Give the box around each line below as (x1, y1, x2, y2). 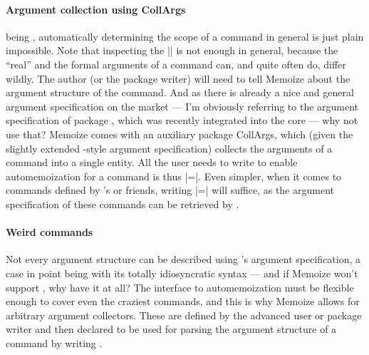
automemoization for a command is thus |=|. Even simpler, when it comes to (6, 168, 342, 183)
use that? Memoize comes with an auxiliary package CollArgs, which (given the (6, 126, 353, 141)
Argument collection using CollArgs (6, 1, 186, 16)
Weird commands (6, 225, 93, 240)
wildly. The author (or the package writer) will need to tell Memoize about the (6, 71, 350, 86)
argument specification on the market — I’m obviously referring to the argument (6, 98, 359, 113)
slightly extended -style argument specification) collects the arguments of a (6, 140, 333, 155)
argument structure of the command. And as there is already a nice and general (6, 85, 354, 100)
